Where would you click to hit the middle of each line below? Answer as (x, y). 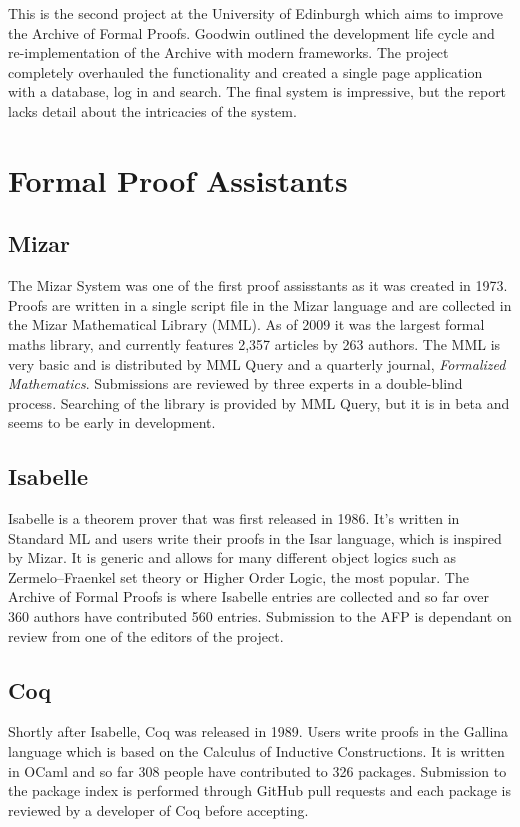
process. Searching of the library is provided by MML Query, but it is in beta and (259, 402)
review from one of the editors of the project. (146, 635)
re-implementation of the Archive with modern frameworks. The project (228, 52)
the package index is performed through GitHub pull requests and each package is (260, 790)
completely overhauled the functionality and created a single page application (245, 71)
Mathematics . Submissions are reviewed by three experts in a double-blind (235, 383)
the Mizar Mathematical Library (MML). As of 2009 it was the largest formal (246, 324)
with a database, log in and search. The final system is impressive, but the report (257, 91)
